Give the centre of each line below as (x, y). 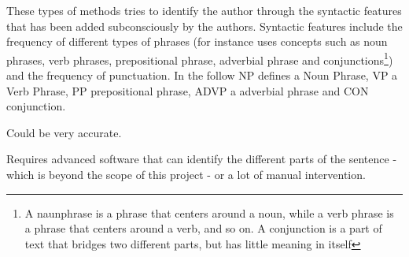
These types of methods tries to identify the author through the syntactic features (204, 10)
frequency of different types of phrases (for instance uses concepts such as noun (197, 41)
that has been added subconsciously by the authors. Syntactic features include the (204, 26)
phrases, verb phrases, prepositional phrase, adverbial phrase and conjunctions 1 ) (200, 58)
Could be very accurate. (64, 132)
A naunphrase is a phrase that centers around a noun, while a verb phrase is (209, 212)
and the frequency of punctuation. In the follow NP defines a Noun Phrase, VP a (202, 75)
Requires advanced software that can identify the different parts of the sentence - (202, 159)
